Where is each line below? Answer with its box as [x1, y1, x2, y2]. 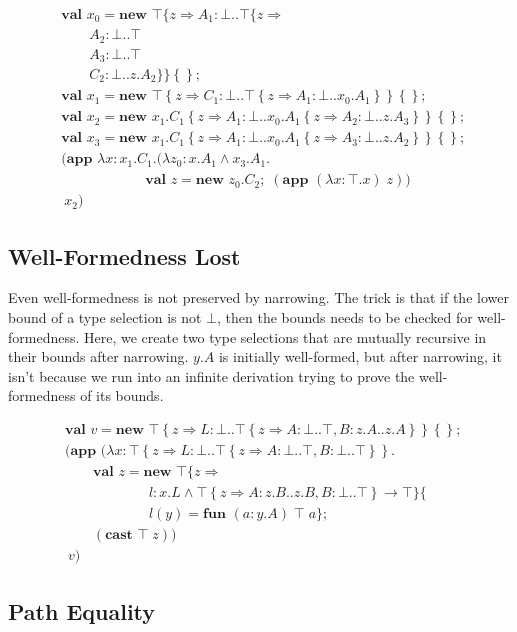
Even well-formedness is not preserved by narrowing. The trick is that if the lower [8, 287, 509, 308]
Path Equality [8, 595, 156, 626]
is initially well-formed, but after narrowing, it [218, 346, 502, 367]
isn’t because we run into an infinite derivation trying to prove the [8, 365, 415, 386]
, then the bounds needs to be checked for [217, 307, 473, 328]
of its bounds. [80, 385, 164, 406]
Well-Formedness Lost [8, 240, 241, 271]
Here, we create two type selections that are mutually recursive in [84, 326, 487, 347]
